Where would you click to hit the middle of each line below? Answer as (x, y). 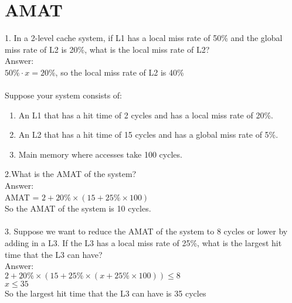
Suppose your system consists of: (63, 95)
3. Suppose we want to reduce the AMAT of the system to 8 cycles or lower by (146, 231)
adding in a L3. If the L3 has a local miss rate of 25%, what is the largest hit (143, 243)
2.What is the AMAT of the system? (71, 174)
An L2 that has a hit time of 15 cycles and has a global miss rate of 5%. (148, 135)
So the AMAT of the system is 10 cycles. (78, 208)
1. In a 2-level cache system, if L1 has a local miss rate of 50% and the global (144, 38)
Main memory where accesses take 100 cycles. (100, 154)
